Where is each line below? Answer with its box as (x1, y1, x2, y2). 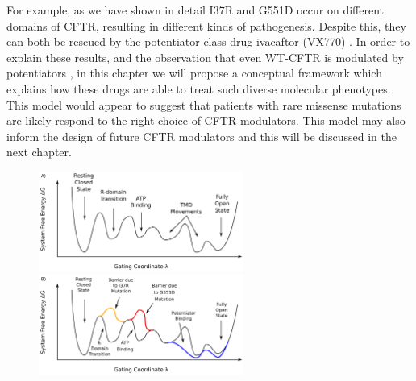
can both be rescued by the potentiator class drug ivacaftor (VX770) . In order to (6, 33, 410, 50)
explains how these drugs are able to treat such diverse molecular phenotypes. (6, 80, 391, 97)
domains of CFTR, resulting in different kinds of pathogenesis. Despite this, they (6, 17, 406, 34)
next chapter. (6, 143, 72, 160)
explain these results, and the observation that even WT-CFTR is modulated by (6, 48, 404, 65)
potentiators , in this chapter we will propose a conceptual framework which (6, 64, 382, 81)
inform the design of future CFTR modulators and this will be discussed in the (6, 127, 397, 144)
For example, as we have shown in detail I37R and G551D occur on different (6, 2, 384, 18)
